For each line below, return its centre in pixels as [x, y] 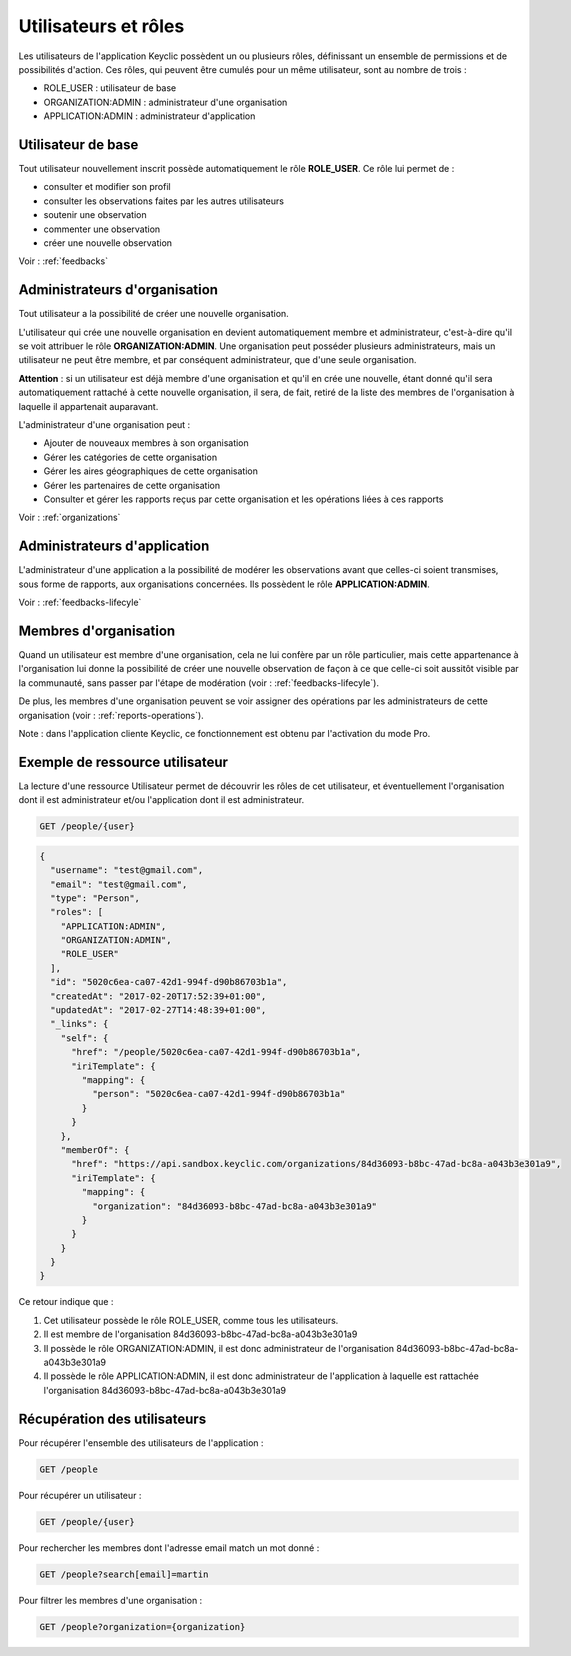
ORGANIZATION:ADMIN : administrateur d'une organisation [165, 102]
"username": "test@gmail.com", [127, 870]
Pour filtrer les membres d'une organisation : [110, 1600]
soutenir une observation [95, 215]
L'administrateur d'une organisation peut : [104, 424]
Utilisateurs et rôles [101, 26]
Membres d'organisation [97, 630]
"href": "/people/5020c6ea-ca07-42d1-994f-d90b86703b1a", [216, 1052]
